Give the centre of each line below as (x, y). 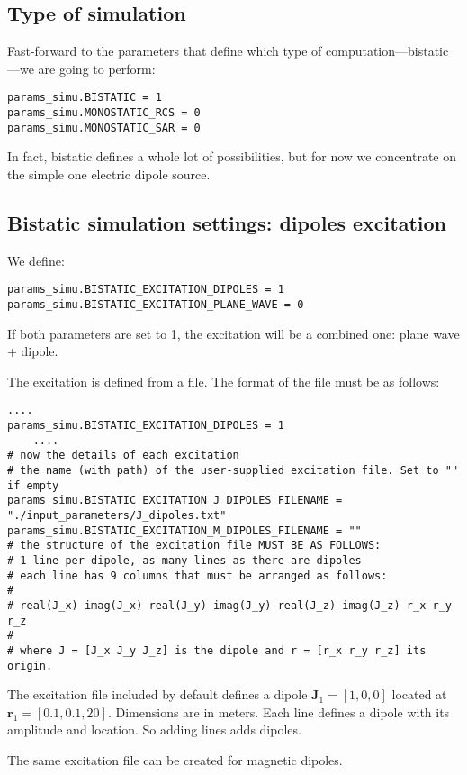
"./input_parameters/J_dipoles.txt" (117, 516)
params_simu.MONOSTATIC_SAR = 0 (104, 128)
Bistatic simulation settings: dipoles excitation (227, 222)
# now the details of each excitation (123, 456)
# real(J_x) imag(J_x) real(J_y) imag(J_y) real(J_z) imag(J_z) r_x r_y (229, 605)
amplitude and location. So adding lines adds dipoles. (154, 729)
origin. (30, 666)
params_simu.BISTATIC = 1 (85, 98)
